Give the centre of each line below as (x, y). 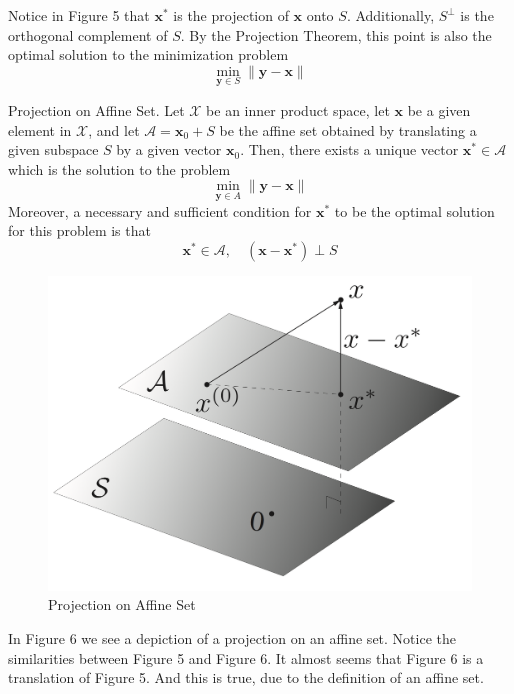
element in (40, 129)
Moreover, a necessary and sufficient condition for (160, 210)
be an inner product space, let (298, 110)
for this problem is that (79, 230)
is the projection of (231, 15)
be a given (439, 110)
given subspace (53, 149)
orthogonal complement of (88, 34)
